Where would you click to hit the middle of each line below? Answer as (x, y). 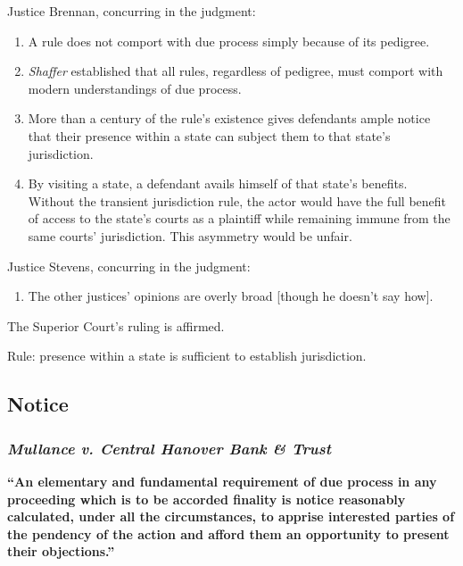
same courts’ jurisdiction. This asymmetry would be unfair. (190, 235)
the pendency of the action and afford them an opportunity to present (228, 533)
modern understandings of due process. (135, 88)
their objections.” (61, 551)
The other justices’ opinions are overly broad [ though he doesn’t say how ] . (231, 296)
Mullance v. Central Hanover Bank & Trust (169, 448)
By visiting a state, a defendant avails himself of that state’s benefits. (218, 183)
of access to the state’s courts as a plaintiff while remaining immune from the (239, 218)
